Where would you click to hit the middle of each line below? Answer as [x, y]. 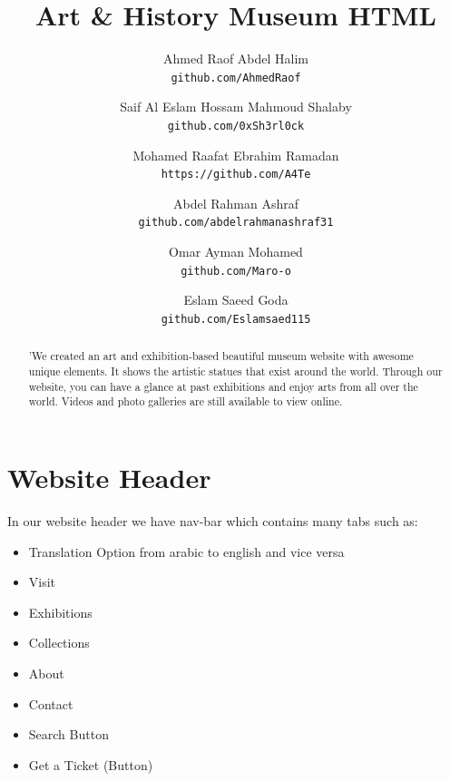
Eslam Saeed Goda [236, 300]
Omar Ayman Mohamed [236, 252]
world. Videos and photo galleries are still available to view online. [186, 401]
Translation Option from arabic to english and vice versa [186, 551]
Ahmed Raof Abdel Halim [236, 59]
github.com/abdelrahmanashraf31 [236, 223]
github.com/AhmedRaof [236, 78]
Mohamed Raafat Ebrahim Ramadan [236, 155]
